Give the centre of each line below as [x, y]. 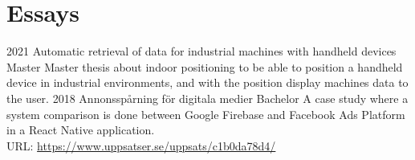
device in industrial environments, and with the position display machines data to [207, 82]
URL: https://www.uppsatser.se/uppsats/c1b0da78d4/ [141, 145]
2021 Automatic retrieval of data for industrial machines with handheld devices [201, 51]
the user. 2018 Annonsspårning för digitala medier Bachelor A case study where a [207, 98]
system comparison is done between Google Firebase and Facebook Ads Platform [206, 114]
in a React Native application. [81, 130]
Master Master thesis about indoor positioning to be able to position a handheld [205, 66]
